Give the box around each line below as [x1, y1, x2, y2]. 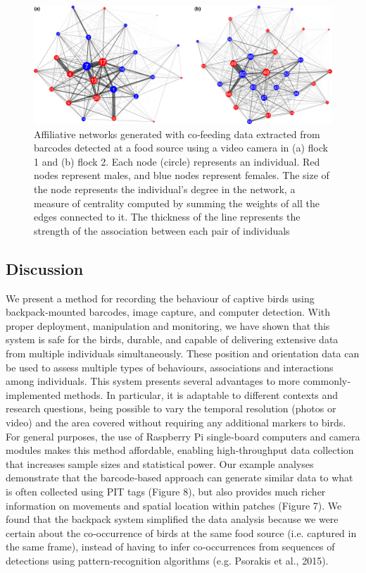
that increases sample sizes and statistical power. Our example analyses [6, 456, 314, 471]
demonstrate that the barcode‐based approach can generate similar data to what [6, 470, 353, 485]
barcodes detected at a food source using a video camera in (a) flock [34, 140, 328, 155]
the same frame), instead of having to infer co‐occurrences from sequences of [6, 539, 335, 554]
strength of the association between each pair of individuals [34, 223, 290, 238]
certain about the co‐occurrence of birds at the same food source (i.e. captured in [6, 525, 357, 540]
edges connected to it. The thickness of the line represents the [34, 209, 301, 224]
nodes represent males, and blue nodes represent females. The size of [34, 168, 329, 183]
